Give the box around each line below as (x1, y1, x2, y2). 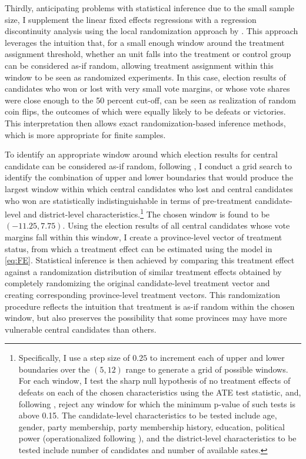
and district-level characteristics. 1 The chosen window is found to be (23, 206, 270, 220)
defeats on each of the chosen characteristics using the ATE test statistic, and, (18, 386, 301, 398)
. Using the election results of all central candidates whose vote (62, 219, 290, 232)
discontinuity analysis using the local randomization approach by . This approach (5, 25, 298, 37)
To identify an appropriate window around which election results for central (5, 148, 278, 160)
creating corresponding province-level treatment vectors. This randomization (5, 288, 280, 300)
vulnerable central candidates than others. (5, 323, 157, 335)
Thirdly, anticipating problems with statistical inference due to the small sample (5, 2, 295, 14)
